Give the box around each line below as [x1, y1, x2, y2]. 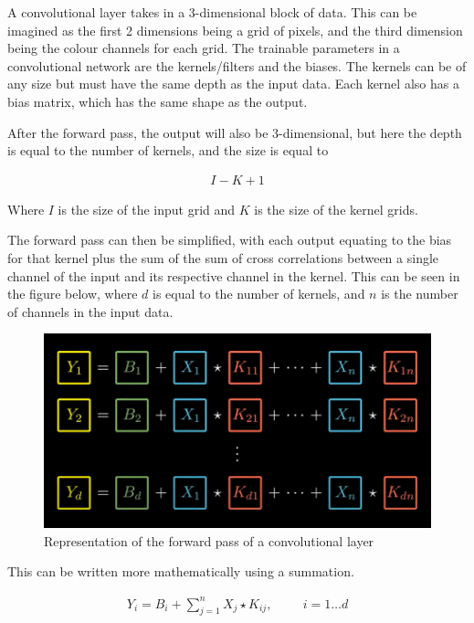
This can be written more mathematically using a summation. [7, 562, 354, 581]
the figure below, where [7, 284, 138, 303]
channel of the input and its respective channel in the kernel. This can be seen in [7, 266, 460, 285]
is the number [381, 284, 458, 303]
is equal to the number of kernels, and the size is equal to [7, 141, 329, 160]
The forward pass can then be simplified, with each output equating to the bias [7, 230, 452, 249]
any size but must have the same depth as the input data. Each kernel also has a [7, 74, 459, 93]
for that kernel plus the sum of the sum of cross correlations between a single [7, 248, 439, 267]
